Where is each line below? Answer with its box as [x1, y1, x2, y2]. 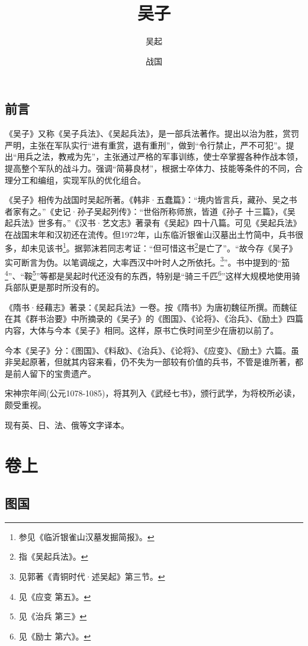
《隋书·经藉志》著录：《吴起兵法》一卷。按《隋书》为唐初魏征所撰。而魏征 [5, 301, 297, 313]
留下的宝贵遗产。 [29, 367, 96, 379]
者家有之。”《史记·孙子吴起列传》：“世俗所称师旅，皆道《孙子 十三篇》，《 [5, 205, 287, 217]
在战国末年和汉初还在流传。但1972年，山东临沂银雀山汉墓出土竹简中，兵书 [5, 228, 295, 240]
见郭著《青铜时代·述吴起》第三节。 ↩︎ [18, 570, 165, 582]
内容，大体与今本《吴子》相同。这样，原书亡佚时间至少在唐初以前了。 [5, 324, 278, 336]
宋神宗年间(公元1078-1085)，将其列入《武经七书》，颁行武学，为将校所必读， [5, 387, 300, 399]
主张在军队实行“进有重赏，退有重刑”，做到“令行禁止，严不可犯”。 [29, 138, 286, 151]
